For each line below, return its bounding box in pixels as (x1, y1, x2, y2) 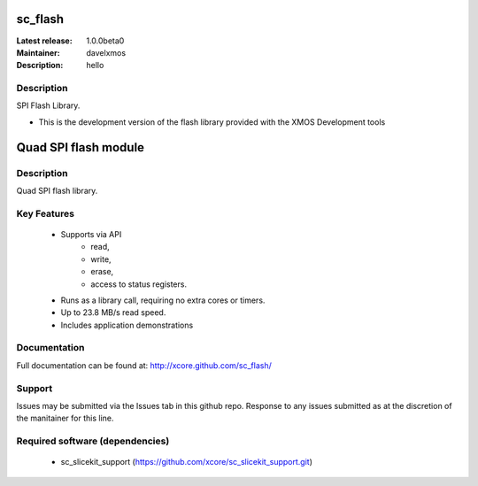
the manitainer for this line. (16, 413, 114, 424)
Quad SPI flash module (16, 140, 145, 155)
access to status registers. (90, 279, 188, 289)
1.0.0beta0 (86, 35, 125, 46)
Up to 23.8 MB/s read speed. (60, 307, 166, 318)
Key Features (16, 207, 75, 220)
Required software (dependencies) (16, 435, 170, 447)
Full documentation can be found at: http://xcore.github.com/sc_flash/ (16, 359, 272, 371)
